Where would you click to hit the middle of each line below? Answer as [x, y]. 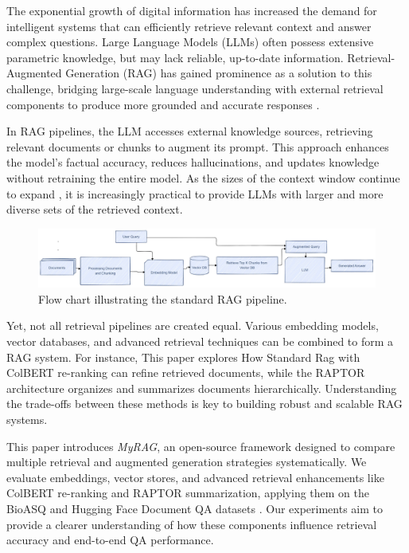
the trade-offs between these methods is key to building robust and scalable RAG [204, 404]
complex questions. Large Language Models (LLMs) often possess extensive [190, 42]
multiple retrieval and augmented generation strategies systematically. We [187, 462]
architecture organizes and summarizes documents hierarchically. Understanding [202, 388]
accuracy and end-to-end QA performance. [110, 540]
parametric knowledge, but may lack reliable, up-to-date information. [175, 57]
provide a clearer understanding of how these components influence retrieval [192, 524]
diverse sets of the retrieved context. [95, 209]
